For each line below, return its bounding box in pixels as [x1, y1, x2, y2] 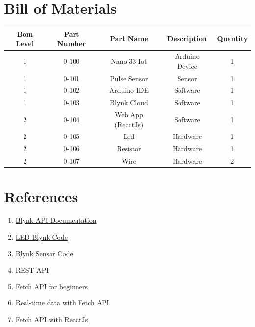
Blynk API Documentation [15, 215, 97, 225]
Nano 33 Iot [111, 55, 147, 66]
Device [177, 60, 197, 71]
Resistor [117, 143, 141, 154]
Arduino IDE [109, 85, 149, 95]
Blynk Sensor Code [15, 248, 73, 258]
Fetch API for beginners [15, 281, 88, 291]
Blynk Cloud [110, 97, 148, 108]
